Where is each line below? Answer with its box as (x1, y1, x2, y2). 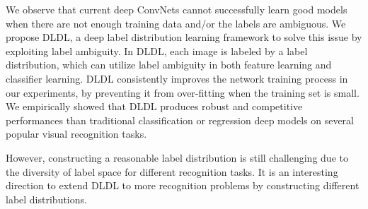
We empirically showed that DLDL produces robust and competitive (6, 99, 303, 114)
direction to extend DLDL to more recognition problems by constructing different (6, 178, 360, 193)
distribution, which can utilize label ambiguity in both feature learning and (6, 57, 332, 72)
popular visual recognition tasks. (6, 126, 147, 141)
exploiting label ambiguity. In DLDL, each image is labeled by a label (6, 43, 308, 58)
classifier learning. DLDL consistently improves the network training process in (6, 71, 348, 85)
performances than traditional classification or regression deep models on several (6, 112, 354, 127)
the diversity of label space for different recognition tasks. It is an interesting (6, 164, 338, 179)
